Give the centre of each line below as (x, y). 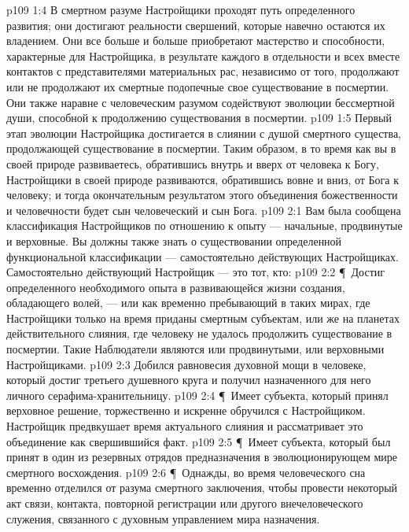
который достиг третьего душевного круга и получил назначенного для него (189, 380)
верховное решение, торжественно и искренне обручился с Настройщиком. (186, 410)
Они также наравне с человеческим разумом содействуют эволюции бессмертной (201, 102)
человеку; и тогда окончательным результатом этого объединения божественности (202, 195)
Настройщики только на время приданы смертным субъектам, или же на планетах (203, 318)
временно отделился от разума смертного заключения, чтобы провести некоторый (202, 488)
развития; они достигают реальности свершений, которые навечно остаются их (196, 25)
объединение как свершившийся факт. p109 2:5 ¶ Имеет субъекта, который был (199, 441)
